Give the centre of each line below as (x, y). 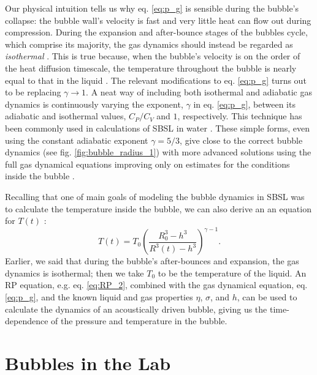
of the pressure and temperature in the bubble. (139, 321)
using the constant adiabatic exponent (77, 140)
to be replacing (33, 92)
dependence (27, 321)
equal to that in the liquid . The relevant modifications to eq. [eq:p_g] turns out (156, 80)
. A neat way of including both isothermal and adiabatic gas (199, 92)
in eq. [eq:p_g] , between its (244, 104)
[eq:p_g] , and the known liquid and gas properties (99, 296)
